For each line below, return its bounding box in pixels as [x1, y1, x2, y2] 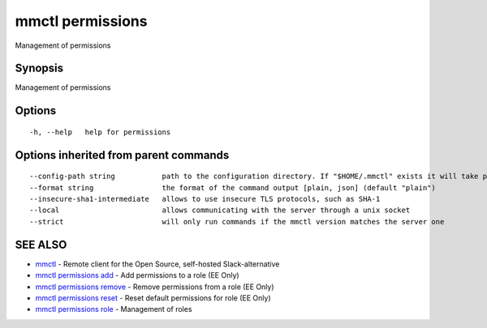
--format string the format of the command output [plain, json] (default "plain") [29, 183, 436, 192]
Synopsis [15, 62, 64, 75]
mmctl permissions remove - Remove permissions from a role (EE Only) [35, 282, 275, 292]
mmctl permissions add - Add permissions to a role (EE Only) [35, 270, 239, 280]
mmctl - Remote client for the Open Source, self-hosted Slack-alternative [35, 259, 280, 269]
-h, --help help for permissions [29, 127, 171, 137]
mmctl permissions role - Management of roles [35, 305, 192, 314]
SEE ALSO [15, 237, 67, 251]
